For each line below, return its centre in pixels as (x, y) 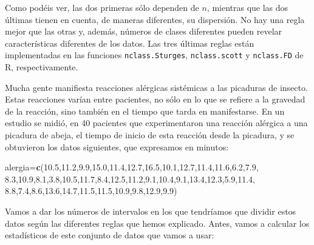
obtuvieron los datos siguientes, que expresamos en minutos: (117, 146)
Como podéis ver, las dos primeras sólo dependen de (102, 7)
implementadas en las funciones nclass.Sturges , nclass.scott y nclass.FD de (154, 55)
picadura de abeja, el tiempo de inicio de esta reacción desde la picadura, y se (150, 135)
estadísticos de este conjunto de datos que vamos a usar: (110, 235)
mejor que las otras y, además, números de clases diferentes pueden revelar (144, 31)
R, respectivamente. (42, 67)
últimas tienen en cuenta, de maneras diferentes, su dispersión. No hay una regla (155, 19)
